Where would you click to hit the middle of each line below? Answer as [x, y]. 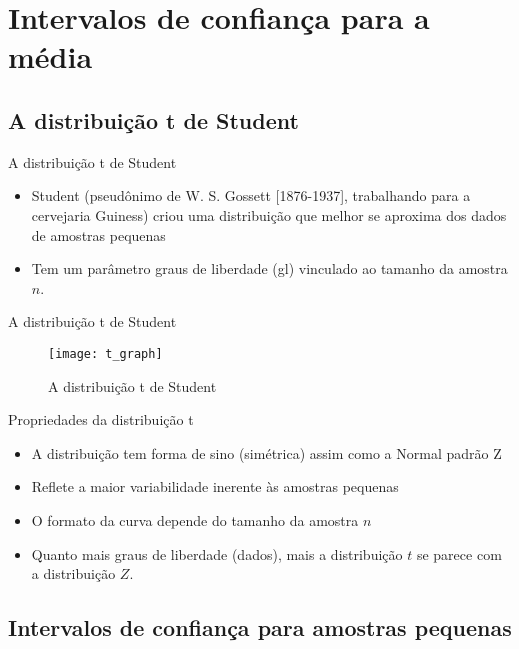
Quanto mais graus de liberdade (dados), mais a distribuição [217, 553]
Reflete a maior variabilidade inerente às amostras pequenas [215, 486]
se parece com [459, 553]
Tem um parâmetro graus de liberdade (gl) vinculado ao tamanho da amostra [269, 268]
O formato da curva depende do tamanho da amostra [195, 519]
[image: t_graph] [105, 353]
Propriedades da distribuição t [101, 419]
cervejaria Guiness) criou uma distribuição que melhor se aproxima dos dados [269, 214]
